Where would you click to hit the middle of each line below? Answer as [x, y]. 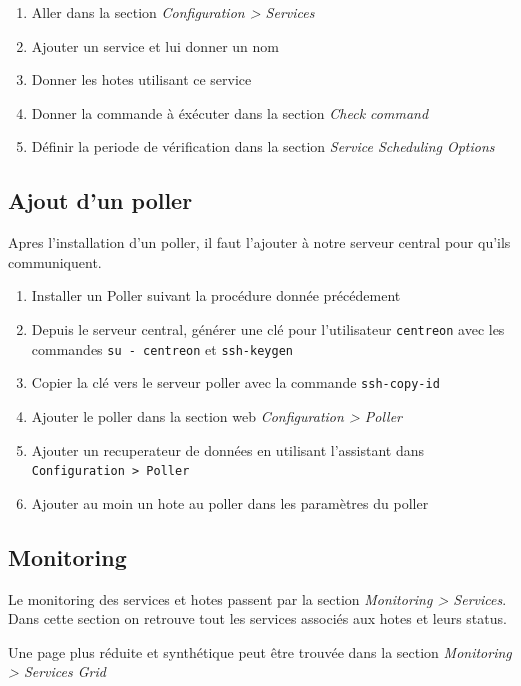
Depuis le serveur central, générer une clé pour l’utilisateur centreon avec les [268, 328]
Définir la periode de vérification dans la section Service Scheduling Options [263, 146]
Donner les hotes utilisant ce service [141, 79]
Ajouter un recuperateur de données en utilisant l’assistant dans [228, 449]
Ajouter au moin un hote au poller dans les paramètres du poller [230, 502]
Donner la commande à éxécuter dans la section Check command [230, 112]
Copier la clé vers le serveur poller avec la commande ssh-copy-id [235, 382]
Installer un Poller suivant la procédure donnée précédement [216, 295]
